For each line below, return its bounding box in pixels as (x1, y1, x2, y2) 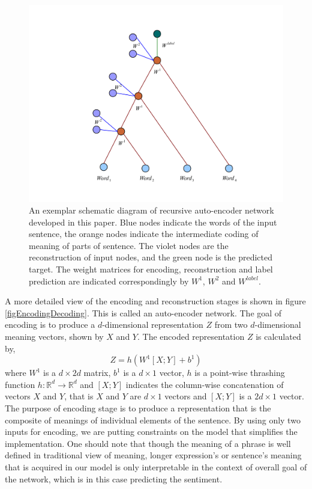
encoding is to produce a (5, 318, 95, 331)
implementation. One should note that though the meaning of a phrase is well (5, 437, 291, 449)
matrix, (83, 366, 111, 379)
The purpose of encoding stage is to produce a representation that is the (5, 402, 271, 414)
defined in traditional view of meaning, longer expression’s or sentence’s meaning (5, 449, 302, 461)
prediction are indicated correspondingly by (29, 274, 189, 287)
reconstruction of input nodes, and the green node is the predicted (29, 251, 273, 263)
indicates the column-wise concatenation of (125, 378, 284, 390)
